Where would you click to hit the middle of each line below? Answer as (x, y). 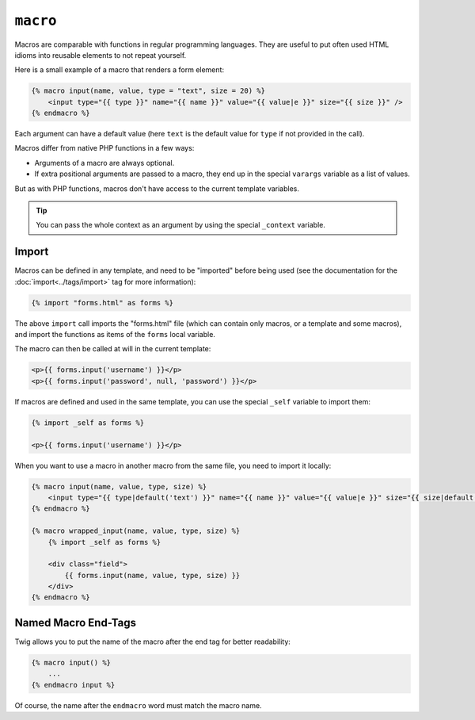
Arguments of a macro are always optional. (104, 163)
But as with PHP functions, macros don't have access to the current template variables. (157, 188)
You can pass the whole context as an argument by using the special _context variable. (181, 225)
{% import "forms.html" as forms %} (103, 303)
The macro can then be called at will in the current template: (113, 349)
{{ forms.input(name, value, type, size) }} (152, 575)
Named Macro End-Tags (76, 622)
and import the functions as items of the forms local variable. (115, 335)
